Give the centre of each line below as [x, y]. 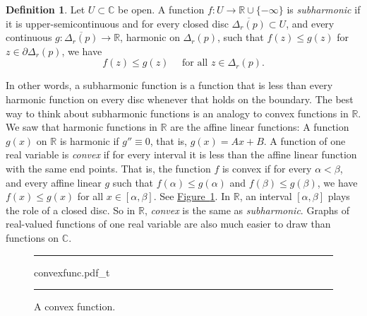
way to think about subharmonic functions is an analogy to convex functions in [177, 113]
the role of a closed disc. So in [71, 210]
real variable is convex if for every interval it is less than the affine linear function [181, 154]
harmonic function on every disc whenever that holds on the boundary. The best [180, 99]
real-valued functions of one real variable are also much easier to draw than [168, 224]
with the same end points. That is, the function [108, 168]
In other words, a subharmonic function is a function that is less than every [169, 85]
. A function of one [305, 140]
